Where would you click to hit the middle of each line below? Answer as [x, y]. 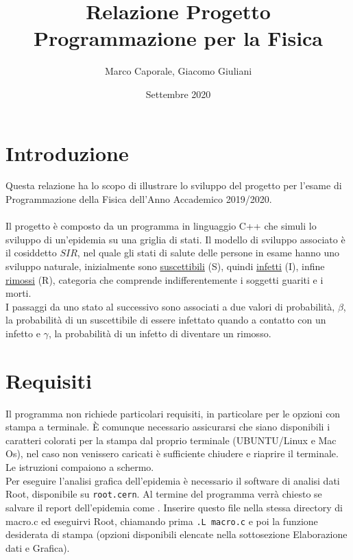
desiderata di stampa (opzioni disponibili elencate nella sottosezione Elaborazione [176, 534]
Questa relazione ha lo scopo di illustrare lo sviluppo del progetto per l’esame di [174, 185]
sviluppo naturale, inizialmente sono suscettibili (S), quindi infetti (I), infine [165, 266]
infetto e [23, 333]
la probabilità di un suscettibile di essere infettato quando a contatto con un [166, 320]
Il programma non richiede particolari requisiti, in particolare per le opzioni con [173, 413]
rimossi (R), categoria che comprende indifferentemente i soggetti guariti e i [165, 279]
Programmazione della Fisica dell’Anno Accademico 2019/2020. [139, 199]
